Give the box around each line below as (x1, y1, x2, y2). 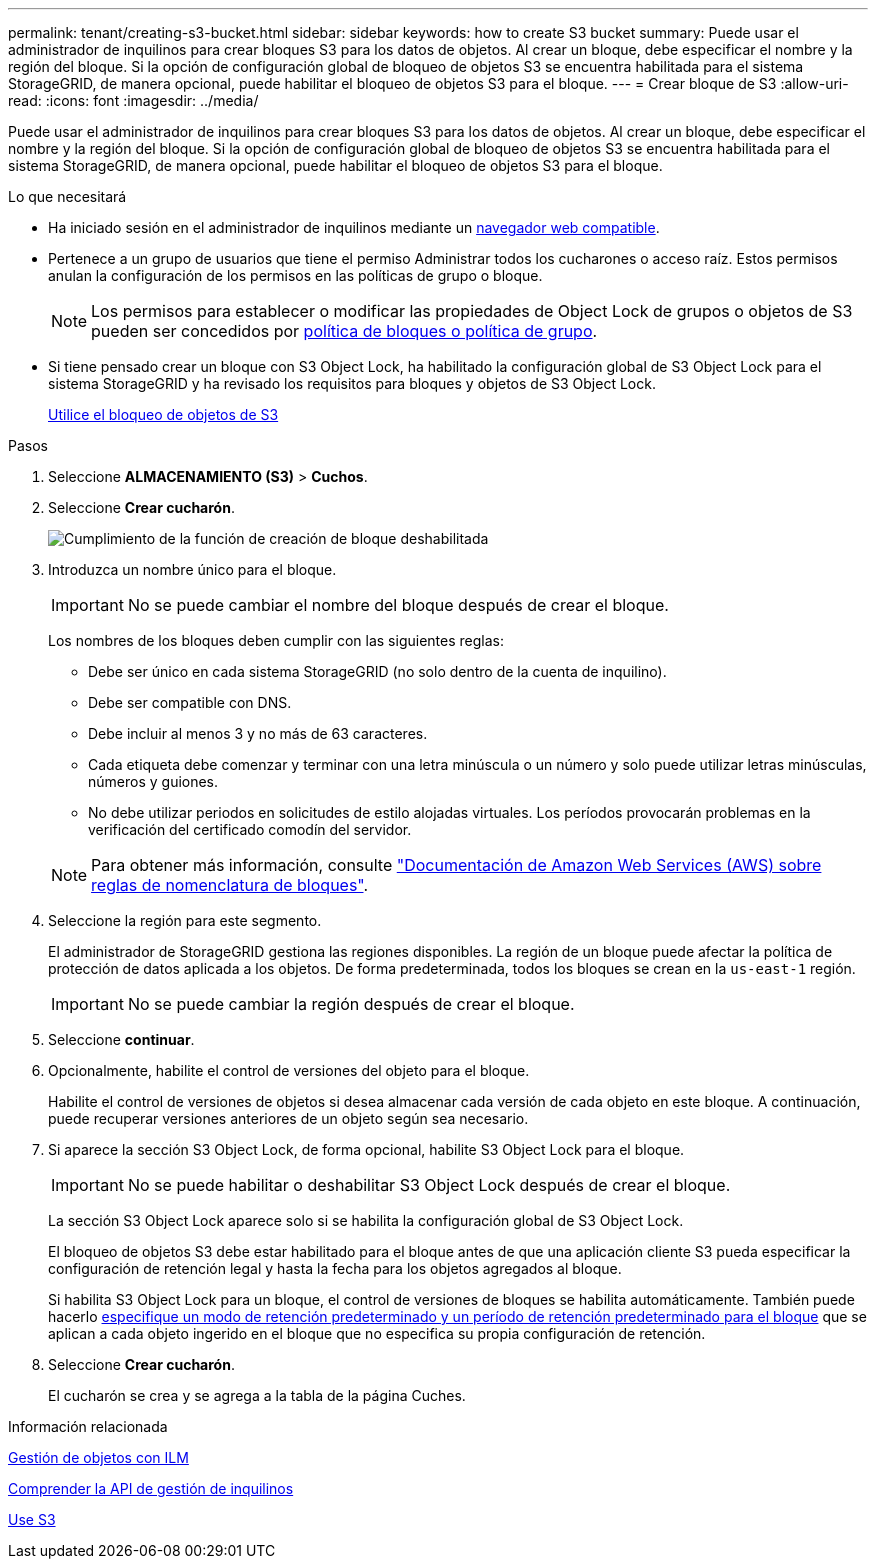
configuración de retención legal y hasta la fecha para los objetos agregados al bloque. (48, 1260, 622, 1277)
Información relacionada (8, 1418, 168, 1435)
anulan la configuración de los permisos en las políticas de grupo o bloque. (48, 267, 543, 284)
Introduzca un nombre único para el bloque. (48, 561, 337, 578)
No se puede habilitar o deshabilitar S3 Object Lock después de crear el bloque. (127, 1175, 731, 1195)
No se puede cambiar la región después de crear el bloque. (127, 994, 575, 1014)
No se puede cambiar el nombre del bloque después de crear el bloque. (127, 595, 669, 615)
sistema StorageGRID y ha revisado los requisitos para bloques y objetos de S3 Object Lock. (48, 375, 656, 392)
